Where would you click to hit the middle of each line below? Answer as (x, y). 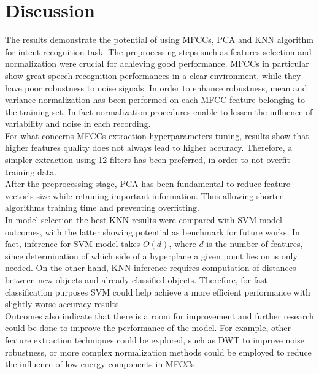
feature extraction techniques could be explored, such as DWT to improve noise (155, 339)
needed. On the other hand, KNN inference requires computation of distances (151, 268)
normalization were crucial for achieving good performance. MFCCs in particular (157, 63)
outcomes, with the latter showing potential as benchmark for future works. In (152, 231)
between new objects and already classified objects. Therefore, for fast (136, 280)
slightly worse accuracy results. (63, 304)
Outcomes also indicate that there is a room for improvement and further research (159, 315)
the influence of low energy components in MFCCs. (101, 364)
